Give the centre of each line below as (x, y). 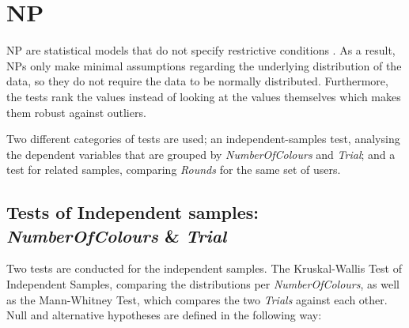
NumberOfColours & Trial (117, 235)
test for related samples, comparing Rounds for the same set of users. (174, 170)
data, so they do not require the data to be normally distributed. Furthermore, (197, 81)
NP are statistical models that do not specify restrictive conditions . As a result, (201, 50)
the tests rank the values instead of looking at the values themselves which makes (204, 96)
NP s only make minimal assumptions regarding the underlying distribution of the (204, 65)
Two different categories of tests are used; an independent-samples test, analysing (203, 139)
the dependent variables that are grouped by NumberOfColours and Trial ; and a (201, 154)
